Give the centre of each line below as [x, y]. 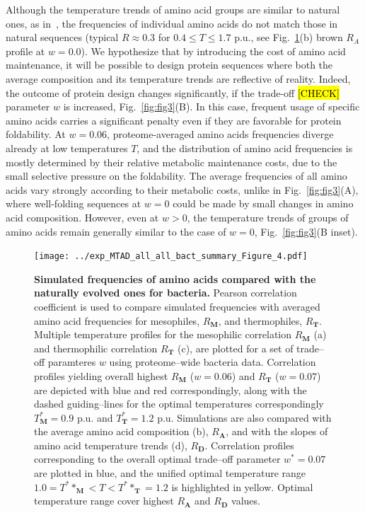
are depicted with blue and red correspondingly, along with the [170, 390]
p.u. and [95, 417]
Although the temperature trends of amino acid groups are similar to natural [173, 9]
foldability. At [36, 134]
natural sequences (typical [62, 37]
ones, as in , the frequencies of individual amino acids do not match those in [172, 23]
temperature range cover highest [104, 501]
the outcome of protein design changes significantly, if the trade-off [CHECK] [173, 92]
